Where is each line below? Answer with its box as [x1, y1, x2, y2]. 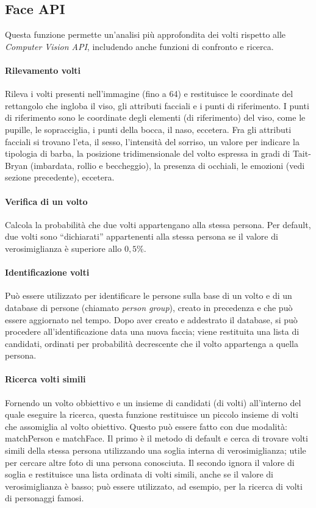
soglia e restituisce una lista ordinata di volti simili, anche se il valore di [5, 468, 274, 481]
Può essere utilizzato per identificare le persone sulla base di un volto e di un [5, 289, 292, 302]
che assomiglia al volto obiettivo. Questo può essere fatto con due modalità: [5, 420, 287, 432]
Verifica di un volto [5, 195, 88, 207]
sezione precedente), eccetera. [5, 171, 115, 184]
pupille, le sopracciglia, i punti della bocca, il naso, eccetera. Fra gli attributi [5, 123, 292, 135]
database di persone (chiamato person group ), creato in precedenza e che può [5, 301, 293, 313]
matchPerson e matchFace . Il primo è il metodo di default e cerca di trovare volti [5, 432, 308, 445]
